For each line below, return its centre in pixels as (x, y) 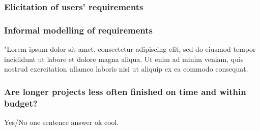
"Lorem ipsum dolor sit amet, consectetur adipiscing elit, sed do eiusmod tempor (130, 49)
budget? (21, 103)
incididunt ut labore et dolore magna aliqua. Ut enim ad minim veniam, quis (124, 59)
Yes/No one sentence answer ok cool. (62, 122)
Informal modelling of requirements (78, 30)
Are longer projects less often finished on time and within (125, 91)
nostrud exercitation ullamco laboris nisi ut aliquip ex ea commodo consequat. (126, 69)
